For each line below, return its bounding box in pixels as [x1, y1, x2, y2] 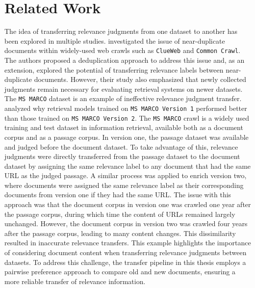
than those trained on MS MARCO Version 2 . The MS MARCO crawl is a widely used [4, 112, 250, 123]
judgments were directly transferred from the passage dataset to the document [4, 151, 240, 161]
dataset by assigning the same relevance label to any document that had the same [4, 160, 251, 171]
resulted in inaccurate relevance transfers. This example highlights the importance [4, 237, 251, 248]
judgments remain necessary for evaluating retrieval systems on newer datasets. [4, 83, 243, 94]
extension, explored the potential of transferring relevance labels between [4, 64, 224, 75]
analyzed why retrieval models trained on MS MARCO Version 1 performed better [4, 103, 247, 113]
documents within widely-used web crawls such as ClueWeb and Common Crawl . [4, 45, 241, 55]
